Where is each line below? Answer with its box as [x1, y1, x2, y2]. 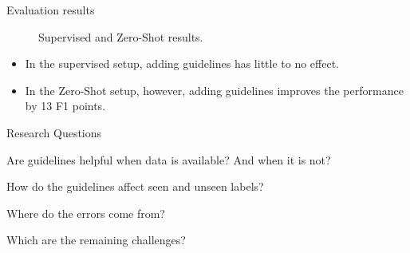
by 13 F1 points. [25, 97, 106, 114]
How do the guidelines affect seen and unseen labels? [6, 178, 264, 195]
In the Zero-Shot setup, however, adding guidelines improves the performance [25, 81, 404, 98]
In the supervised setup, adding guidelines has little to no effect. [25, 55, 339, 72]
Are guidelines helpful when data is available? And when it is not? [6, 151, 331, 168]
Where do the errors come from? [6, 204, 165, 221]
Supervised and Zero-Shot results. [38, 28, 203, 45]
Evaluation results [6, 2, 95, 18]
